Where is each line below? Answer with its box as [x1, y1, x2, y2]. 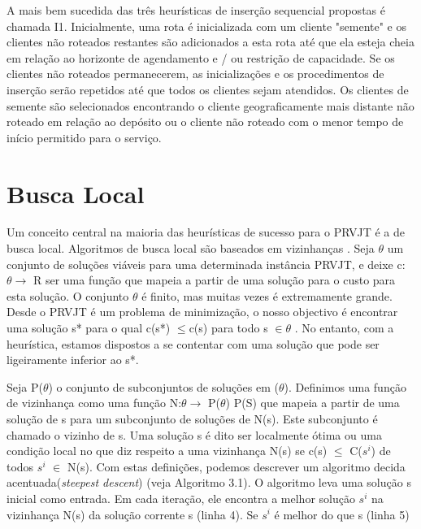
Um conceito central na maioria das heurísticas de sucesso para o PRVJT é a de [7, 223, 405, 241]
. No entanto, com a [294, 319, 394, 336]
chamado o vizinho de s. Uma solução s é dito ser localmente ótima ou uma [7, 426, 382, 443]
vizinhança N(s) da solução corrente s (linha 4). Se [7, 505, 258, 522]
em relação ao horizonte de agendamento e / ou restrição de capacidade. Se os [7, 49, 395, 66]
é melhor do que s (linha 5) [274, 505, 410, 522]
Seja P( [7, 378, 43, 395]
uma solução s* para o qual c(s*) [7, 319, 171, 336]
